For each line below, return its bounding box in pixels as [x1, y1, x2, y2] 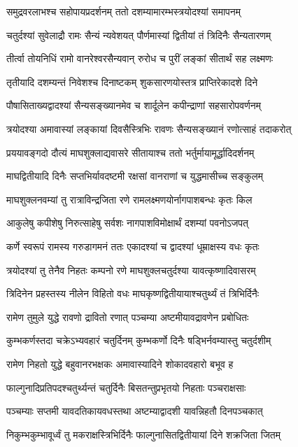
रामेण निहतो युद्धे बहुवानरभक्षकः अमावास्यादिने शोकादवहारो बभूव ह [6, 356, 234, 371]
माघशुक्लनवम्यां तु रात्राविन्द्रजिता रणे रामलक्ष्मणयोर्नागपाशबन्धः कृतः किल [6, 192, 253, 206]
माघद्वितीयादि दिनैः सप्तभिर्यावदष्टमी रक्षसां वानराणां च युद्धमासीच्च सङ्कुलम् [6, 169, 263, 183]
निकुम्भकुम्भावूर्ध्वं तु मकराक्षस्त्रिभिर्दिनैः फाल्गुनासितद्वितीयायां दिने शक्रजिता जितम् [6, 427, 281, 441]
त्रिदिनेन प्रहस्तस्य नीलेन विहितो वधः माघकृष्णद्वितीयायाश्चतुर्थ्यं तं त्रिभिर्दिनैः [6, 286, 260, 301]
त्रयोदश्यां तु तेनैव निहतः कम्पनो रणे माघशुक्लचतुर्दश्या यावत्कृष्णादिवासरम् [6, 262, 256, 277]
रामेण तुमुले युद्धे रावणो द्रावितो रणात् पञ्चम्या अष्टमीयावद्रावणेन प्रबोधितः [6, 309, 249, 324]
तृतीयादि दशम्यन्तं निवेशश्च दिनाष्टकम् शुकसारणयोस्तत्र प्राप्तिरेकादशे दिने [6, 74, 258, 89]
